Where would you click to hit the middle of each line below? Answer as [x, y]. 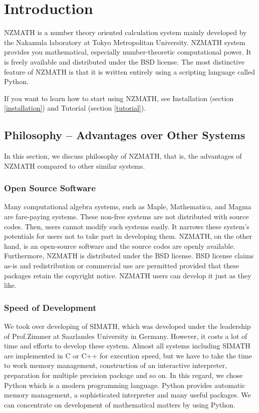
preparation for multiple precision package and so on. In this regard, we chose [123, 375]
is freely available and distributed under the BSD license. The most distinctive [124, 61]
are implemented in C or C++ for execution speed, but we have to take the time [128, 355]
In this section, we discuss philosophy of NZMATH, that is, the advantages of [123, 156]
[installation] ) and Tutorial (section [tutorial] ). [75, 108]
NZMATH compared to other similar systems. [75, 165]
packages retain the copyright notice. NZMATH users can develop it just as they [128, 275]
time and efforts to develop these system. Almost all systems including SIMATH [127, 346]
